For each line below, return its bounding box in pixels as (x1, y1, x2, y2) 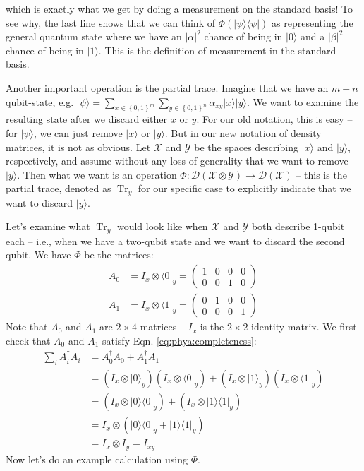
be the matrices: (84, 247, 154, 262)
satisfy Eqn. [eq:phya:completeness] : (102, 333, 257, 347)
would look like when (116, 219, 208, 234)
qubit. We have (6, 247, 71, 262)
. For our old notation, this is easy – (196, 112, 353, 126)
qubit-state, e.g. (6, 94, 74, 109)
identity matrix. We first (251, 319, 357, 334)
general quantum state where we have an (6, 29, 182, 44)
